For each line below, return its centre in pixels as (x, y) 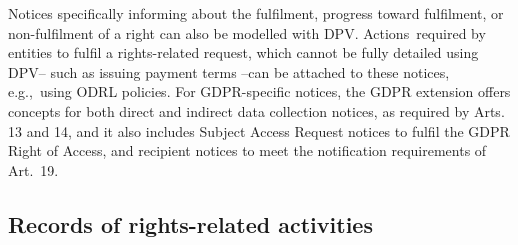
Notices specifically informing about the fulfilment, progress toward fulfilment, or (256, 13)
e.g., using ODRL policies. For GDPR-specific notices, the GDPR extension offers (259, 91)
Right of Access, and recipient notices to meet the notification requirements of (247, 150)
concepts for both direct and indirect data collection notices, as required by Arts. (256, 110)
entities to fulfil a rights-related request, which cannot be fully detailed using (243, 52)
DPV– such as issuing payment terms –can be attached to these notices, (229, 71)
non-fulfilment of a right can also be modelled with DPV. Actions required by (247, 32)
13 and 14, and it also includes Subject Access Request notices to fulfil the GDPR (259, 130)
